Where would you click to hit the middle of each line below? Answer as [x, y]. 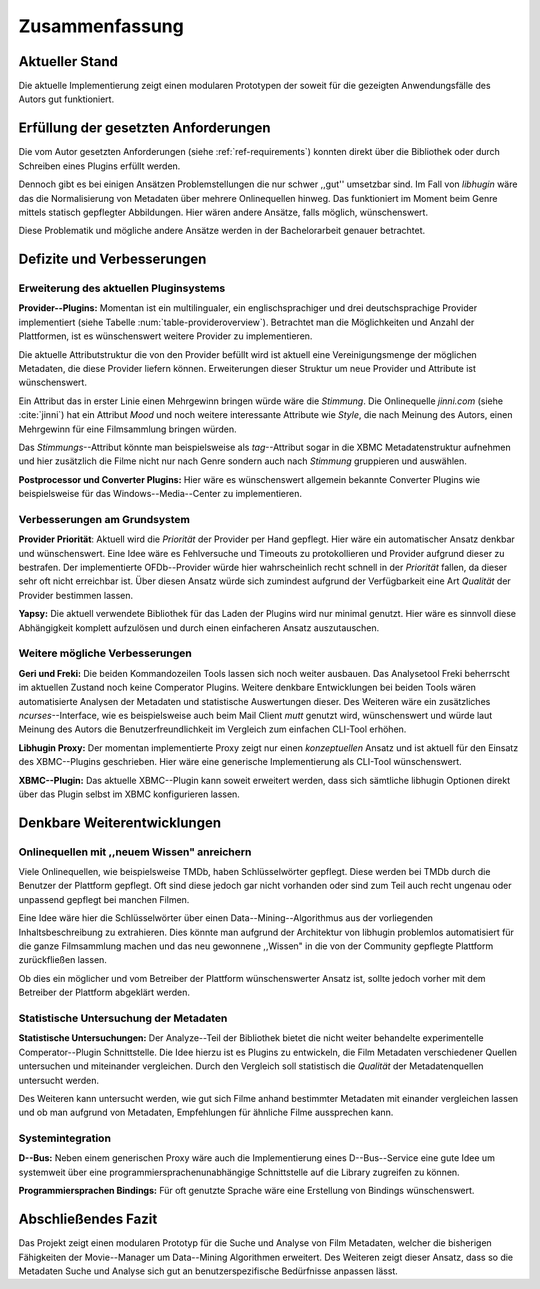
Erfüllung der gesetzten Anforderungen [144, 128]
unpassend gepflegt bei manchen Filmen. [104, 899]
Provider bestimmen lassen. [76, 595]
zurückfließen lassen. [62, 960]
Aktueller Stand [68, 61]
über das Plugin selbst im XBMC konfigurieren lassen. [129, 794]
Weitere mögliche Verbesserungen [105, 653]
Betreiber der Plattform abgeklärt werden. [104, 992]
